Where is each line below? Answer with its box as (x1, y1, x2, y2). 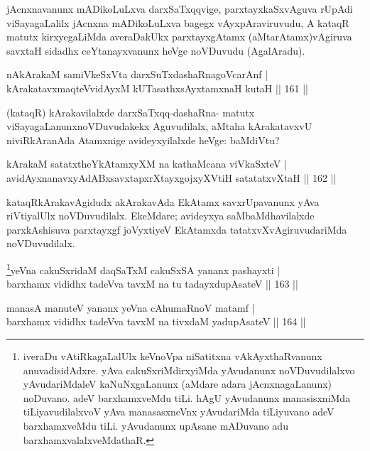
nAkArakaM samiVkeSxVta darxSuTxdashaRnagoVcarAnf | (6, 67, 268, 82)
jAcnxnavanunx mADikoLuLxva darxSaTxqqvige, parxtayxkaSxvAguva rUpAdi (6, 1, 353, 16)
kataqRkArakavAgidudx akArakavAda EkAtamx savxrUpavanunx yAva (6, 194, 320, 209)
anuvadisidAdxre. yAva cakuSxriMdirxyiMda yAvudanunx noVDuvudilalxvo (23, 362, 355, 377)
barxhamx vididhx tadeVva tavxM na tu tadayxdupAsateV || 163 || (6, 276, 298, 291)
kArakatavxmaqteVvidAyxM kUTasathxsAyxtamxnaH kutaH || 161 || (6, 80, 308, 95)
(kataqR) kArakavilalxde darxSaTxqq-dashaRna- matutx (6, 104, 255, 119)
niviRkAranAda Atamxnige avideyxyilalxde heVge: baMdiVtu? (6, 132, 280, 147)
